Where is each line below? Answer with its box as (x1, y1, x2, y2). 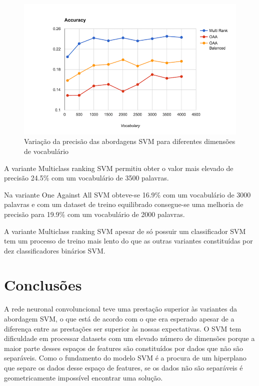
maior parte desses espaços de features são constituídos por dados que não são (4, 342, 243, 353)
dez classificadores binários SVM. (4, 245, 105, 255)
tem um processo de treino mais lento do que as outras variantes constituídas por (4, 235, 253, 246)
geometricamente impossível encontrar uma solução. (4, 372, 163, 382)
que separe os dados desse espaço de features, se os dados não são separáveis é (4, 362, 243, 372)
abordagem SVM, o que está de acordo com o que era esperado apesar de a (4, 313, 234, 323)
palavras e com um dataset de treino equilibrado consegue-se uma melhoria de (4, 199, 243, 209)
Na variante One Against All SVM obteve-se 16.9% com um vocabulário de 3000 (4, 189, 251, 199)
